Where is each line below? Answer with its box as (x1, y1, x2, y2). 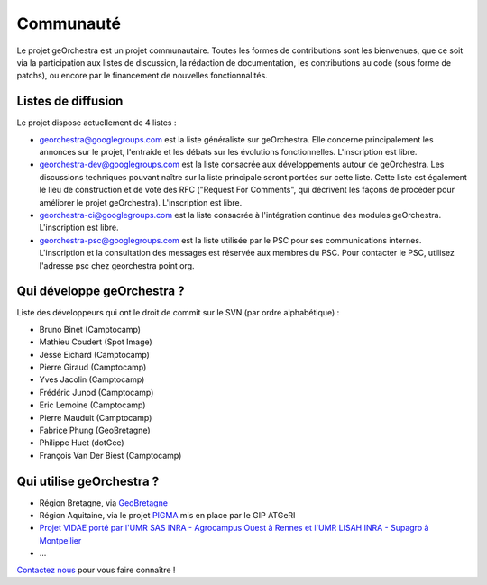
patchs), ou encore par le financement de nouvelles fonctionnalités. (16, 70, 268, 81)
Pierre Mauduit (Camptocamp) (39, 412, 152, 423)
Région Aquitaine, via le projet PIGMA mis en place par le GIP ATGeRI (39, 510, 296, 521)
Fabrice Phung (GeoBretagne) (39, 425, 151, 435)
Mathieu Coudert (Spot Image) (39, 336, 152, 347)
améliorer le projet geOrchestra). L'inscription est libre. (39, 197, 243, 207)
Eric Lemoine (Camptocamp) (39, 399, 146, 410)
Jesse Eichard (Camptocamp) (39, 349, 151, 360)
